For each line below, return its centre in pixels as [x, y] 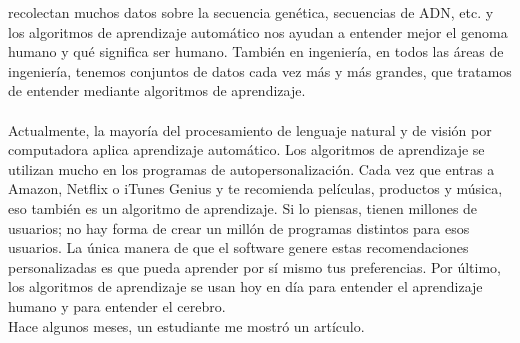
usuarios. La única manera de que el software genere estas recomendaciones [238, 247]
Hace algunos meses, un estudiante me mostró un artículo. [186, 325]
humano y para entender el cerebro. [117, 305]
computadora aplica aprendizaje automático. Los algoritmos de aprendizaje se [246, 149]
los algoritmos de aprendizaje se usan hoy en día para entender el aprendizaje [245, 286]
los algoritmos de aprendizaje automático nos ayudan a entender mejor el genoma [258, 31]
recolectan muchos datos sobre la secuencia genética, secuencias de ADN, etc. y [251, 12]
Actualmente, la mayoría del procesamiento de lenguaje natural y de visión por [250, 129]
